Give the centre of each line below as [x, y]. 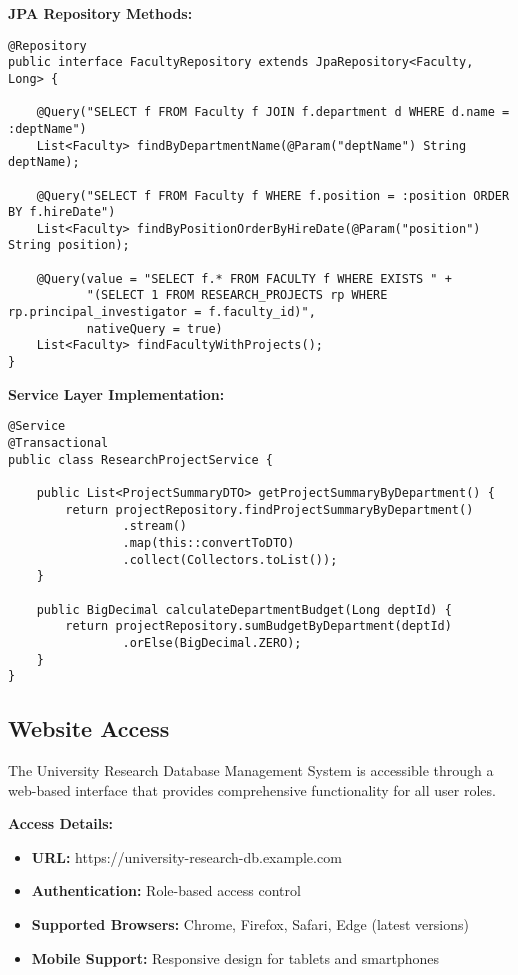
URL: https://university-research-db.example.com [186, 856]
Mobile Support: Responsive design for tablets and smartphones [235, 957]
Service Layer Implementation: [116, 393]
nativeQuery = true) [154, 328]
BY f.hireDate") [62, 212]
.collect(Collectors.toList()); [230, 559]
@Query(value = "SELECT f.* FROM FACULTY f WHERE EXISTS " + [244, 278]
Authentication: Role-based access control [166, 890]
